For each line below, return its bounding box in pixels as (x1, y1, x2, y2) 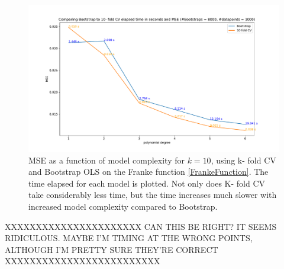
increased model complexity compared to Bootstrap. (28, 200, 218, 212)
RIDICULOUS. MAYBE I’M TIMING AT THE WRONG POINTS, (5, 232, 253, 244)
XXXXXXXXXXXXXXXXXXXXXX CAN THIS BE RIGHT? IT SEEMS (5, 220, 277, 232)
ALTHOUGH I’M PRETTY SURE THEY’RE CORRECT (5, 243, 218, 255)
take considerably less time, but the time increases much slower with (28, 188, 277, 201)
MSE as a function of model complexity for (28, 153, 185, 166)
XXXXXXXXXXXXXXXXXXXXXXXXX (5, 255, 160, 267)
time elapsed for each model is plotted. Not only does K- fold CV (28, 177, 266, 189)
